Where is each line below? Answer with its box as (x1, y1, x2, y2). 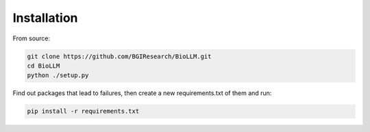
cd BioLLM (27, 62, 60, 70)
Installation (12, 10, 78, 25)
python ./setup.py (27, 72, 89, 79)
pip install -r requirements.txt (27, 107, 140, 116)
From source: (12, 34, 51, 42)
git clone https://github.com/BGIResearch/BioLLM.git (27, 52, 212, 60)
